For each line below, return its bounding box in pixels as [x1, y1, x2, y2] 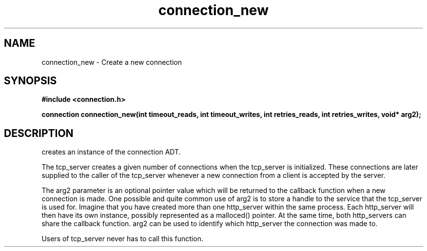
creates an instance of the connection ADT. [41, 148, 181, 156]
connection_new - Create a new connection [41, 58, 182, 66]
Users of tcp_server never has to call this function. [41, 234, 203, 243]
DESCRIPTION [4, 127, 74, 139]
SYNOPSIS [4, 75, 57, 87]
